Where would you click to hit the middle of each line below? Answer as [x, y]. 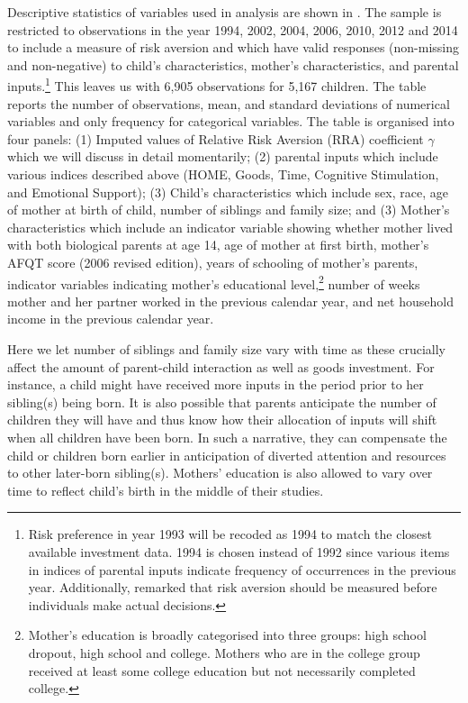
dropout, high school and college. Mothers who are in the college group [224, 652]
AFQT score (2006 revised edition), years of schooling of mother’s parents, [213, 262]
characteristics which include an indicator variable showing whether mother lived [230, 227]
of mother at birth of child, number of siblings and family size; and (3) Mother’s [229, 210]
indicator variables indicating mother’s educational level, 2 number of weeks [214, 282]
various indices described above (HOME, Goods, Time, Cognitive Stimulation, [223, 174]
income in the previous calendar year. [111, 319]
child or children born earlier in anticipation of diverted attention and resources [227, 455]
